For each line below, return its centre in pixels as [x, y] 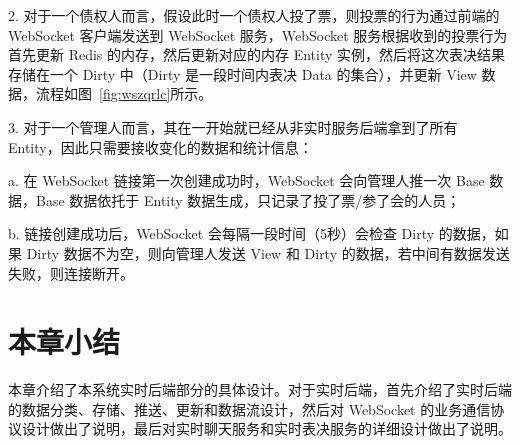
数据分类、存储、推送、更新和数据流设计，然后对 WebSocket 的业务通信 [256, 408]
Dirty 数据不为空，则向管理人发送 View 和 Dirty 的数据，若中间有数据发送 [268, 252]
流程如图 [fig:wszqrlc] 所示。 [124, 93]
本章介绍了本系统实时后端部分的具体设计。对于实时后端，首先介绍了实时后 [253, 389]
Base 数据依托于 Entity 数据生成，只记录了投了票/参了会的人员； [248, 199]
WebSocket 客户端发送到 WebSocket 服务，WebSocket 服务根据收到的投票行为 [258, 34]
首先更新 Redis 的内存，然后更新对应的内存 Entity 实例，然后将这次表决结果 [257, 54]
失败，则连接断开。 [71, 272]
